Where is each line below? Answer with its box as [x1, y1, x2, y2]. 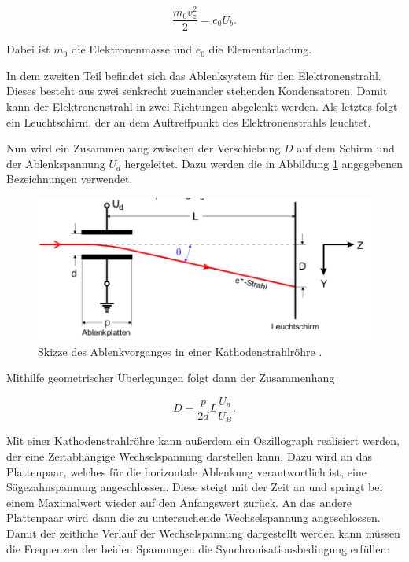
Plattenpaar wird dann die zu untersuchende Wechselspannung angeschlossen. [6, 509, 381, 526]
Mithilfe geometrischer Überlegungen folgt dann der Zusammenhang [6, 369, 335, 386]
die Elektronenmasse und [71, 41, 193, 57]
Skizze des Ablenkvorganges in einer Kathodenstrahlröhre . [38, 343, 322, 359]
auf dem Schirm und [297, 140, 395, 156]
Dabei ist [6, 41, 50, 57]
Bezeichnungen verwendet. [6, 171, 133, 187]
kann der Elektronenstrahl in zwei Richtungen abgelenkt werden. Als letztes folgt [6, 97, 398, 114]
